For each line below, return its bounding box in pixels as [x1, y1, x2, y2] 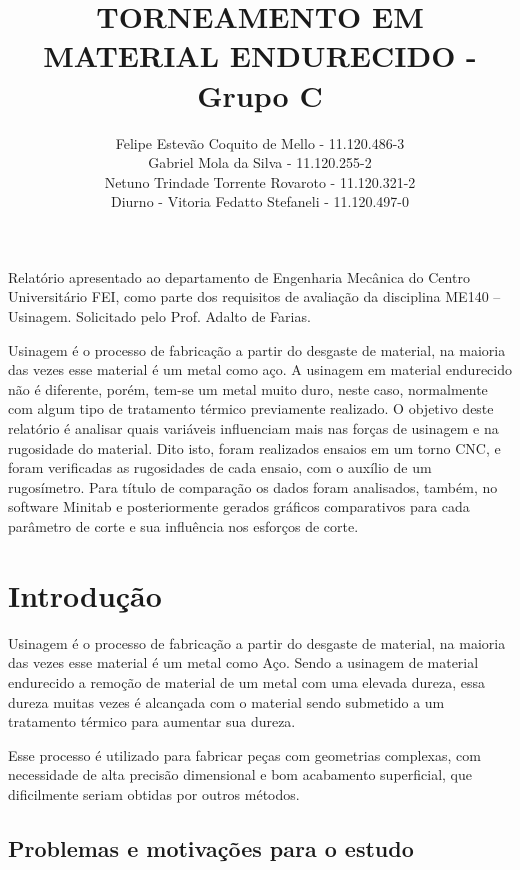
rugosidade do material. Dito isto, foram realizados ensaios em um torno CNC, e [8, 437, 501, 458]
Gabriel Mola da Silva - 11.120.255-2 [148, 152, 372, 173]
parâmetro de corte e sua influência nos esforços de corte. [8, 516, 359, 536]
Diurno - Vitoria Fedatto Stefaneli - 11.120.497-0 [111, 191, 409, 212]
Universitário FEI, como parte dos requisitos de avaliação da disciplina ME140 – [8, 286, 501, 307]
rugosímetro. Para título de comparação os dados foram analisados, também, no [8, 476, 498, 497]
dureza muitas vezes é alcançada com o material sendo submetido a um [8, 691, 445, 712]
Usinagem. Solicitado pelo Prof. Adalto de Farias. [8, 306, 311, 327]
